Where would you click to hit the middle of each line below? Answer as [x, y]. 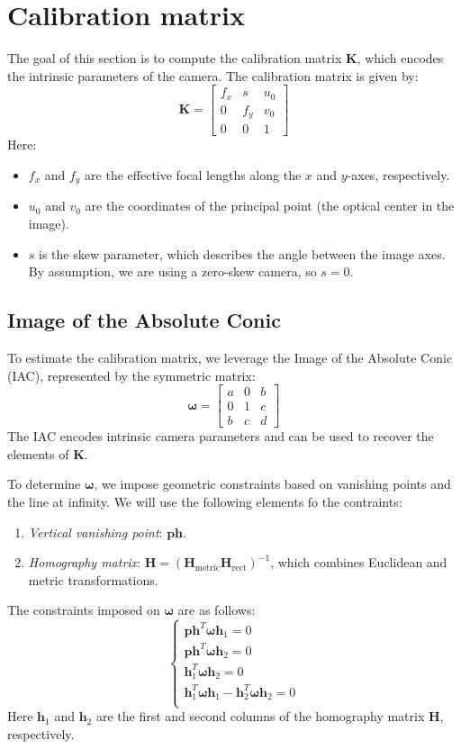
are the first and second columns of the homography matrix [260, 716]
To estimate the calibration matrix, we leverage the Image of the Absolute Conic [230, 357]
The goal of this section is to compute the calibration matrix [175, 58]
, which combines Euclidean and [359, 562]
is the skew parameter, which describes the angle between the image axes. [242, 253]
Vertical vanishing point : [95, 532]
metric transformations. [93, 579]
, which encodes [400, 58]
